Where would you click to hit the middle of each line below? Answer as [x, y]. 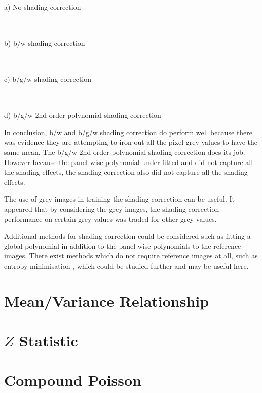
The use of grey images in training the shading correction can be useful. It [120, 199]
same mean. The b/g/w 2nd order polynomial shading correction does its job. [125, 152]
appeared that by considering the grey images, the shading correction [112, 208]
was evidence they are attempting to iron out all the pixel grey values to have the [131, 142]
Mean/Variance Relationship [107, 300]
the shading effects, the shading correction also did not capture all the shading [126, 172]
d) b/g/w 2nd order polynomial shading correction [83, 115]
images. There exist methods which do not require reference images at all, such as [131, 256]
